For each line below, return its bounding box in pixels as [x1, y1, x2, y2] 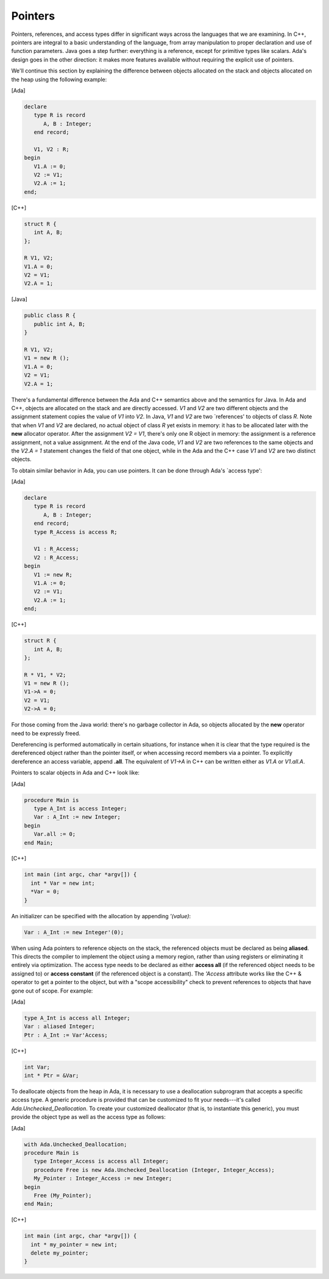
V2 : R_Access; [34, 554, 79, 561]
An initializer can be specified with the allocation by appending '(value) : [11, 912, 191, 919]
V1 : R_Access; [34, 545, 79, 553]
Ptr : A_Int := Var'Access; [24, 1032, 108, 1038]
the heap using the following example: [11, 76, 107, 83]
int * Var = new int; [30, 879, 96, 887]
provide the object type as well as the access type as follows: [11, 1113, 166, 1121]
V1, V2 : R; [34, 146, 69, 152]
